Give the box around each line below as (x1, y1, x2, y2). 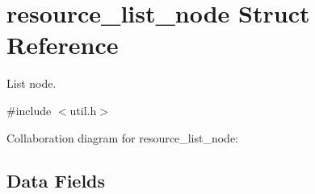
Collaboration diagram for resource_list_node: (6, 129, 238, 146)
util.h (69, 101, 97, 118)
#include (6, 101, 52, 118)
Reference (6, 28, 119, 61)
